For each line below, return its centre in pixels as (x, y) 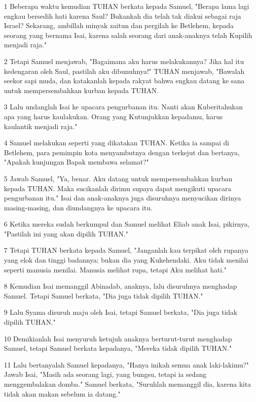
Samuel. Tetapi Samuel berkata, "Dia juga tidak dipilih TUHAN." (104, 295)
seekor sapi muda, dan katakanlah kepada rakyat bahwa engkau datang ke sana (124, 81)
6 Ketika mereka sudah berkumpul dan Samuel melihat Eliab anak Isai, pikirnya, (127, 224)
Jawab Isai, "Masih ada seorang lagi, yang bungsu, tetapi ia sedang (105, 374)
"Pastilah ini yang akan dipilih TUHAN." (66, 233)
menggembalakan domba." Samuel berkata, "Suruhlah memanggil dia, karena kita (128, 384)
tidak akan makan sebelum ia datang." (62, 393)
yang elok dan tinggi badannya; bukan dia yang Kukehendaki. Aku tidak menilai (126, 260)
